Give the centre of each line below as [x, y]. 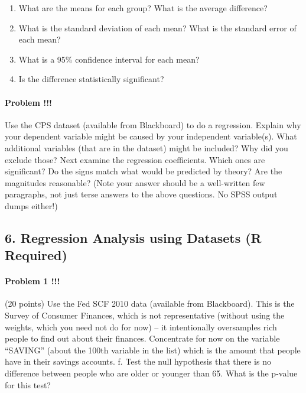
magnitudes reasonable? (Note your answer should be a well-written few [135, 182]
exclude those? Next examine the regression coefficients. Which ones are [135, 159]
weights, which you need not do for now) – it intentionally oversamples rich [141, 327]
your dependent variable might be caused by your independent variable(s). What [151, 136]
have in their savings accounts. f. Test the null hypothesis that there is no [138, 361]
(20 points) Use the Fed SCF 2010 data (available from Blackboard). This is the [150, 303]
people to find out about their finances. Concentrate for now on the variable [142, 338]
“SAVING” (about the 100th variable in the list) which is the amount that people [153, 350]
